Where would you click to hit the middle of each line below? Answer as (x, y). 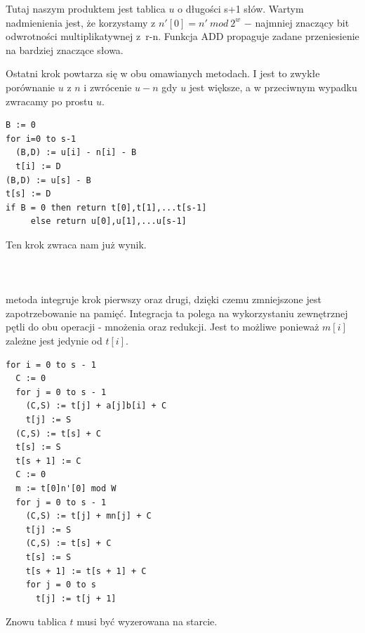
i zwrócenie (108, 87)
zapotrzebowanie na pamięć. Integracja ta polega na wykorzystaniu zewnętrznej (177, 313)
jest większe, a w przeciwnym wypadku (273, 87)
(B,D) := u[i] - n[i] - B (76, 153)
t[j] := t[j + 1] (76, 598)
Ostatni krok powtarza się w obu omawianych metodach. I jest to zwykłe (163, 73)
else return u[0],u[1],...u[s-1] (108, 221)
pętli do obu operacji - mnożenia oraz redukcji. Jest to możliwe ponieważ (162, 327)
